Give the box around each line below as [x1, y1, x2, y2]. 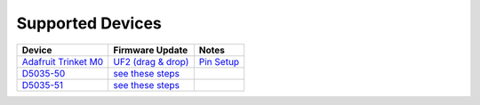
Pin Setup [198, 55, 240, 68]
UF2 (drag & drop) [113, 55, 189, 68]
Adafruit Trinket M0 [21, 55, 104, 68]
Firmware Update [113, 44, 188, 56]
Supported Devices [16, 13, 162, 33]
